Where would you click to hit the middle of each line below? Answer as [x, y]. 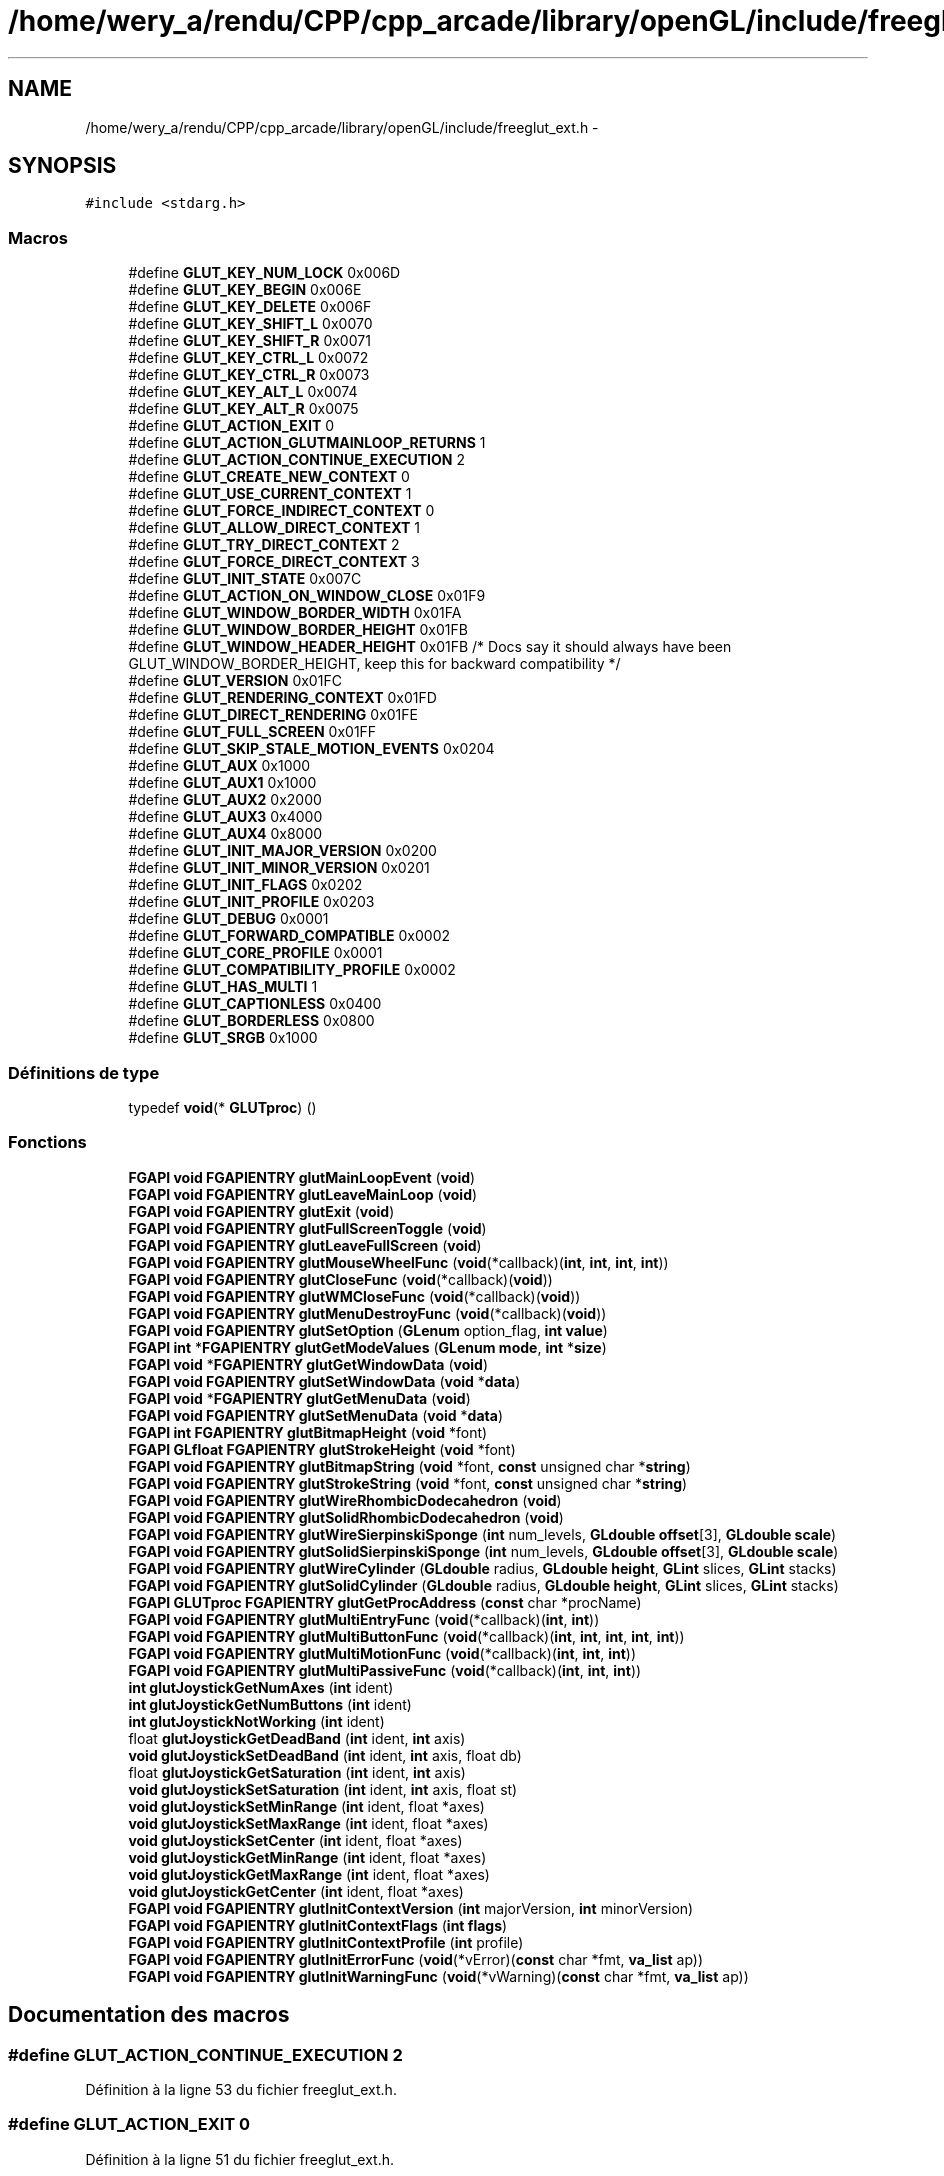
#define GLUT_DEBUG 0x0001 [228, 919]
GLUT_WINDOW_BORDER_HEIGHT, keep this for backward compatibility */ [374, 664]
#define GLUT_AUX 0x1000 [219, 766]
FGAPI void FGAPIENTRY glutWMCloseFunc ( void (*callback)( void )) [354, 1296]
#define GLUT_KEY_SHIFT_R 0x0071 [249, 341]
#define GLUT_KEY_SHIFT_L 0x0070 [250, 324]
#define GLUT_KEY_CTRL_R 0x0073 [249, 375]
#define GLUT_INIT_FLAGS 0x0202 [245, 885]
